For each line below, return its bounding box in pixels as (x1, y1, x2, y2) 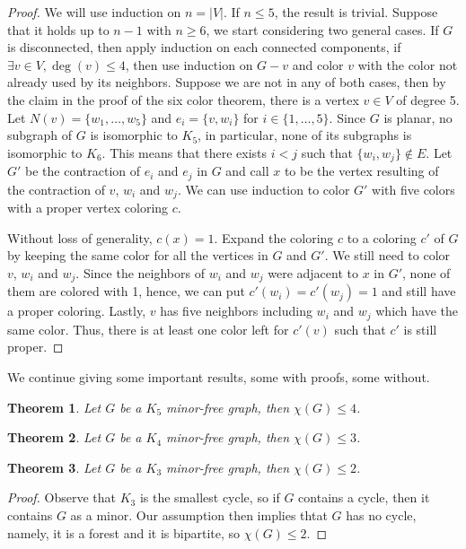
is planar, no (383, 108, 453, 126)
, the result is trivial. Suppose (274, 3, 438, 21)
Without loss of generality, (7, 228, 153, 247)
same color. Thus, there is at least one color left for (7, 319, 289, 338)
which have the (375, 301, 459, 320)
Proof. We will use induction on (7, 3, 181, 21)
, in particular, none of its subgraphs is (198, 126, 412, 144)
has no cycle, (346, 505, 417, 524)
